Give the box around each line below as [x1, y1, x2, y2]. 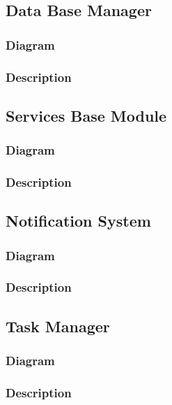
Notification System [6, 210, 151, 232]
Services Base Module [6, 104, 167, 126]
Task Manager [6, 315, 110, 336]
